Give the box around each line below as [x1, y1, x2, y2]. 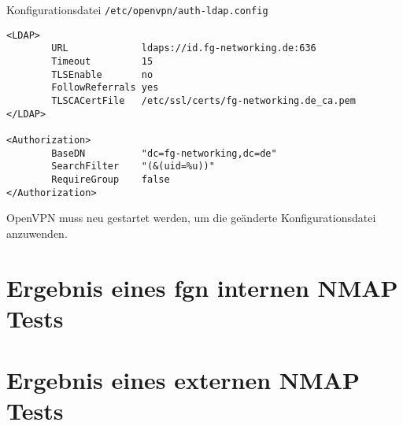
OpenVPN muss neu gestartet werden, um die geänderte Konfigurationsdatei [6, 209, 376, 226]
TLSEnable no [51, 69, 153, 80]
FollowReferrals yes [51, 82, 159, 94]
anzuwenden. [6, 224, 68, 241]
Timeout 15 [51, 55, 153, 67]
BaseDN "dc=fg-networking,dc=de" [51, 147, 277, 159]
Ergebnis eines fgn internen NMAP [6, 271, 398, 303]
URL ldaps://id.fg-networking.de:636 [51, 43, 316, 54]
